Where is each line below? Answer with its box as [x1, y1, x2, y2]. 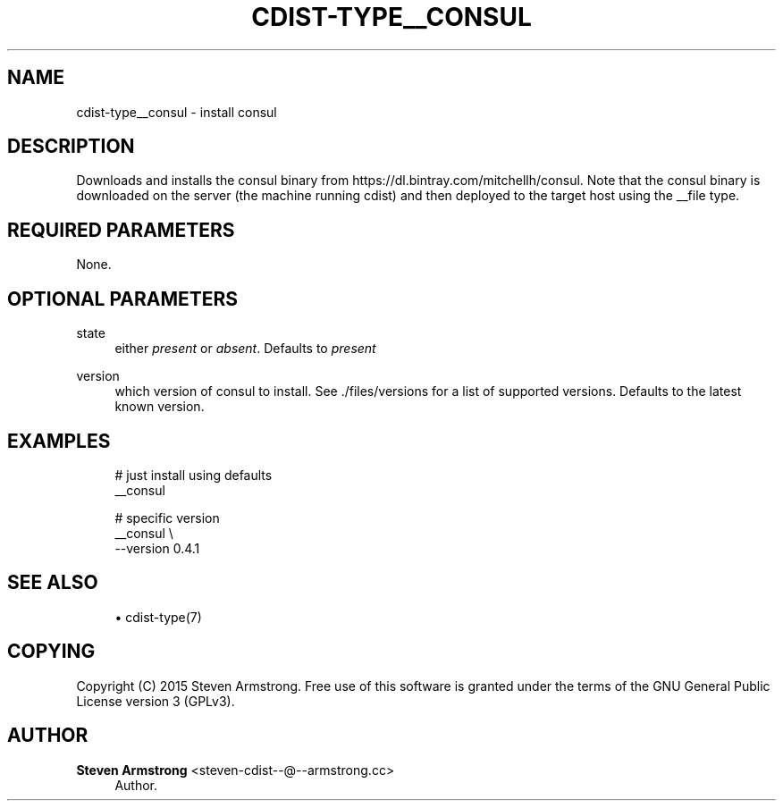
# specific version [114, 509, 220, 526]
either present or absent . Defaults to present [114, 341, 376, 357]
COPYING [7, 640, 96, 663]
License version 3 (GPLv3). [76, 693, 235, 709]
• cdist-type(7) [114, 609, 202, 625]
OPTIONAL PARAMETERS [7, 287, 239, 310]
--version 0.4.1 [114, 540, 200, 556]
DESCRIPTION [7, 135, 135, 158]
